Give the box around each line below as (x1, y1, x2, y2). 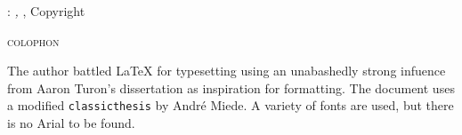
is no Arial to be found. (7, 114, 135, 132)
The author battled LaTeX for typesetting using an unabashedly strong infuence (7, 61, 446, 80)
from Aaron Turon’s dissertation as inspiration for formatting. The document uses (7, 78, 455, 97)
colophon (7, 31, 60, 50)
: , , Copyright (7, 2, 85, 20)
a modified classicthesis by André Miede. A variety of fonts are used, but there (7, 96, 454, 115)
